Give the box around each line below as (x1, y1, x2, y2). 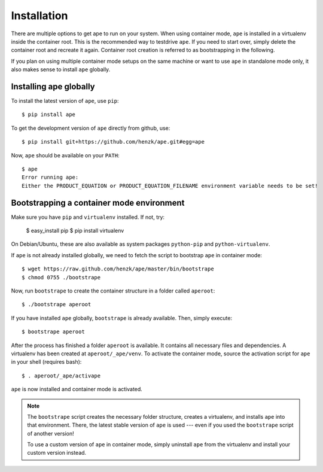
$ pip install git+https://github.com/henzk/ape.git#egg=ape (22, 138, 205, 145)
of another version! (27, 430, 74, 437)
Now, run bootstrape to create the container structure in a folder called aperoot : (11, 287, 215, 294)
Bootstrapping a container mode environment (11, 197, 185, 208)
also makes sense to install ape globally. (11, 66, 111, 73)
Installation (11, 9, 68, 22)
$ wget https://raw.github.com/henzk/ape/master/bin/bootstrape (22, 266, 215, 272)
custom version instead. (27, 449, 87, 456)
